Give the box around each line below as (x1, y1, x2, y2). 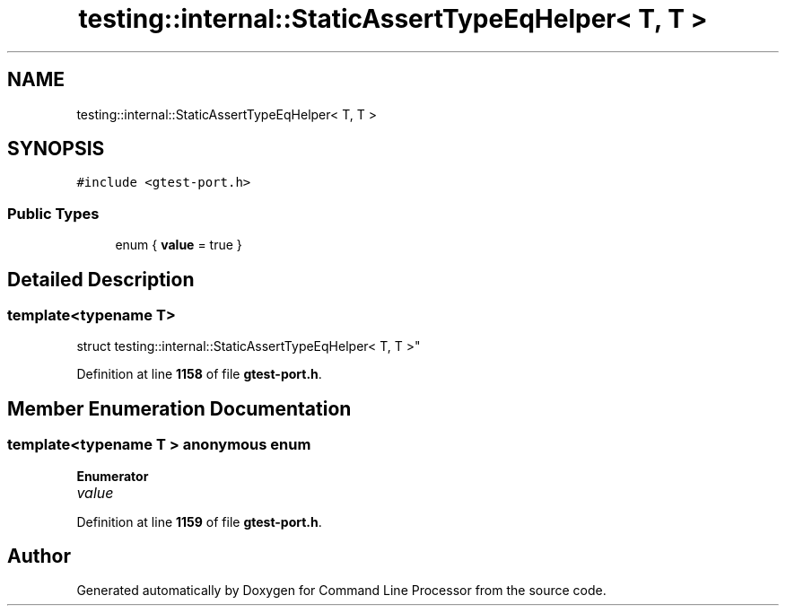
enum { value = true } (115, 237, 242, 253)
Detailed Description (7, 267, 195, 291)
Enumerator (76, 468, 149, 484)
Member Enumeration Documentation (7, 397, 352, 420)
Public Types (7, 204, 100, 223)
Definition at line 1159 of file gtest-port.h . (76, 513, 322, 530)
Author (7, 545, 71, 568)
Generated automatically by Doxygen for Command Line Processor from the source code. (76, 582, 607, 599)
